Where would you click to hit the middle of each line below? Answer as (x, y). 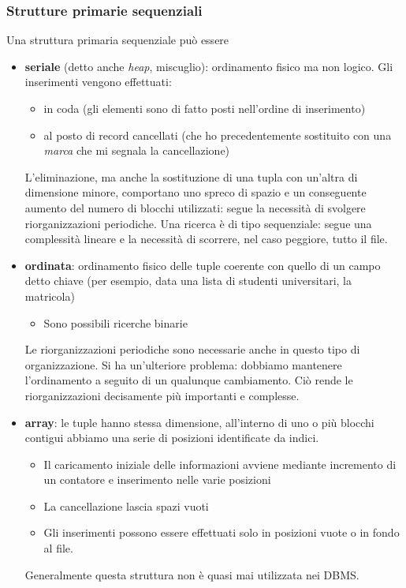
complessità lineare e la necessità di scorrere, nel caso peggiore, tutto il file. (206, 239)
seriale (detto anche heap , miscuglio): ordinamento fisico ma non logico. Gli (209, 66)
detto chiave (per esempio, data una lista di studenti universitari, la (188, 281)
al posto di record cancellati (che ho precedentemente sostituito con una (218, 135)
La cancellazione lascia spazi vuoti (126, 506)
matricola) (50, 296)
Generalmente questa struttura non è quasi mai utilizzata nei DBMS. (192, 574)
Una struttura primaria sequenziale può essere (118, 40)
